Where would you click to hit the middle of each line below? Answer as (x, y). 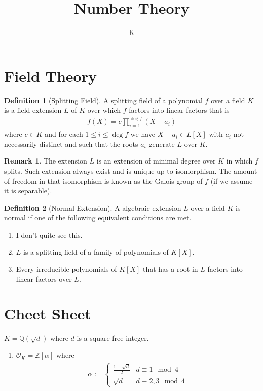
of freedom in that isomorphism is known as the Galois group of (103, 181)
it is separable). (28, 191)
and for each (64, 134)
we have (143, 134)
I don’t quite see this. (49, 234)
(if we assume (232, 181)
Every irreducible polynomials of (66, 269)
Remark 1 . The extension (46, 161)
